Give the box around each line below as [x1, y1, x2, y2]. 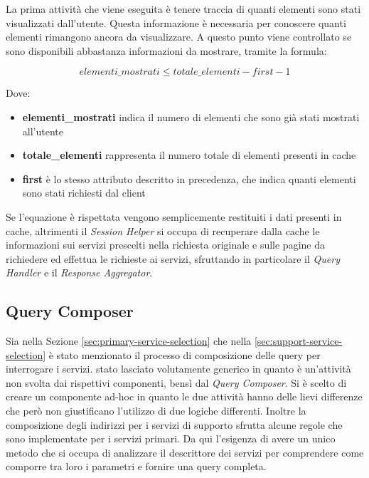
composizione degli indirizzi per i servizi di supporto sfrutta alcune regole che [6, 417, 343, 432]
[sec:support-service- [254, 333, 343, 348]
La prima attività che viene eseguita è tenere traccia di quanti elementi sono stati [6, 1, 361, 16]
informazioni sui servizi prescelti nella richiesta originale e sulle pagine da [6, 237, 325, 252]
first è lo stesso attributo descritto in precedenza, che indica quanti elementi [22, 171, 356, 186]
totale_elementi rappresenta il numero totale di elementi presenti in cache [22, 147, 356, 162]
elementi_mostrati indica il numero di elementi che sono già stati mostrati [22, 109, 360, 124]
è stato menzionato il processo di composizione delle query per [48, 347, 321, 362]
